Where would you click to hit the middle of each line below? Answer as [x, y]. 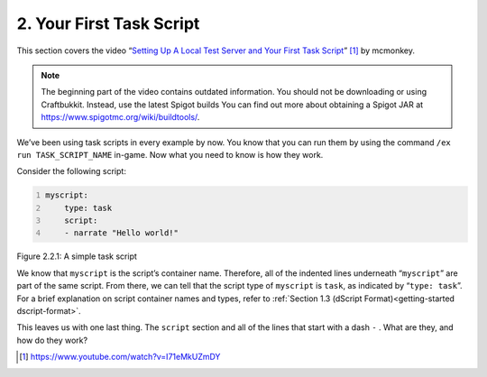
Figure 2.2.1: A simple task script [77, 256]
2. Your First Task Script [108, 23]
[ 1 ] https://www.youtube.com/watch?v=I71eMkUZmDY [120, 357]
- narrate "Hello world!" [122, 233]
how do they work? [52, 340]
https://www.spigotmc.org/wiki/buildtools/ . [120, 117]
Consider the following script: [71, 171]
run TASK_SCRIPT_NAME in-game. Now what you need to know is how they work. [170, 154]
